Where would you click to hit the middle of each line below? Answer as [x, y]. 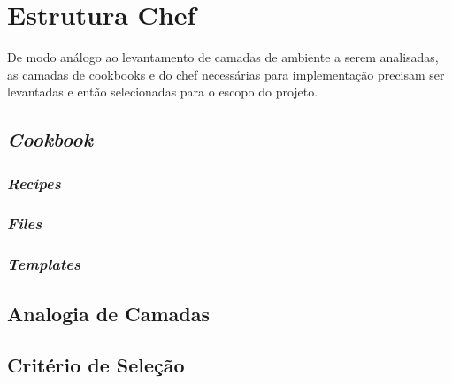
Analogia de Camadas [109, 313]
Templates [44, 264]
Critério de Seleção [96, 365]
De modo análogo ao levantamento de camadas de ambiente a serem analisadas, [223, 57]
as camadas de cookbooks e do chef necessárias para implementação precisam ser [226, 74]
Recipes [34, 183]
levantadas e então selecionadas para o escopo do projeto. [163, 92]
